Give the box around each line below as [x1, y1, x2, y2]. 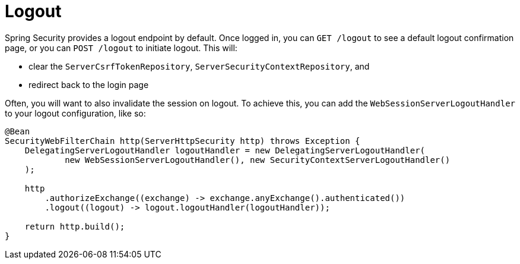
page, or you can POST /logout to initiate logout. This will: [5, 42, 237, 53]
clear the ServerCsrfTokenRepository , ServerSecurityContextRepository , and [28, 61, 370, 71]
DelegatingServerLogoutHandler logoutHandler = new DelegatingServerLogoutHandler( [24, 145, 426, 155]
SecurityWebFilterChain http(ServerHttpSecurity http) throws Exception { [5, 136, 360, 146]
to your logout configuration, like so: [5, 108, 146, 118]
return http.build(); [24, 221, 125, 231]
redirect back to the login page [28, 79, 149, 90]
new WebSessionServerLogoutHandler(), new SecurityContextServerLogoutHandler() [65, 155, 451, 165]
